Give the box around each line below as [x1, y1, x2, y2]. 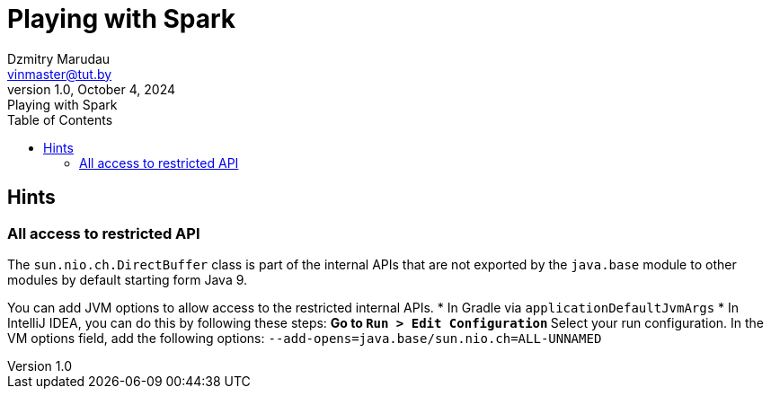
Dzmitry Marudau [7, 50, 111, 66]
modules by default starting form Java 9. [7, 271, 248, 287]
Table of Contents [7, 111, 113, 128]
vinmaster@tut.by [7, 66, 112, 82]
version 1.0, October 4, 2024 [7, 81, 175, 97]
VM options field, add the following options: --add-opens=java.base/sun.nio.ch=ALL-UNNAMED [7, 330, 602, 346]
